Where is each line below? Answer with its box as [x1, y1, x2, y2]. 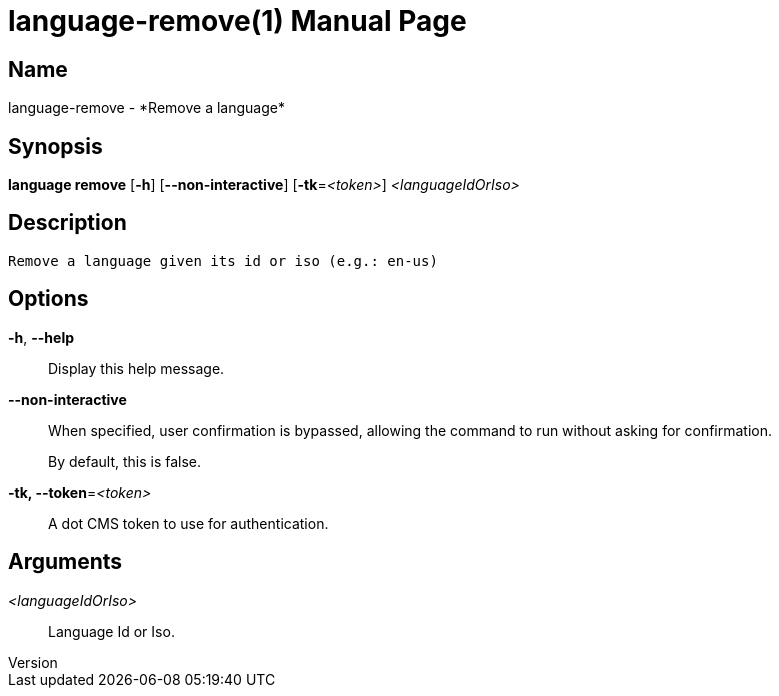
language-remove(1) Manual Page [8, 4, 467, 38]
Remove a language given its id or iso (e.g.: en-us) [8, 252, 438, 269]
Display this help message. [48, 359, 225, 377]
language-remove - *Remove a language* [8, 99, 285, 117]
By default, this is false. [48, 452, 202, 470]
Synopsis [8, 133, 103, 159]
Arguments [8, 549, 123, 575]
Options [8, 286, 89, 312]
